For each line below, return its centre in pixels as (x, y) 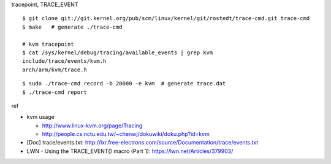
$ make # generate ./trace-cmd (72, 27)
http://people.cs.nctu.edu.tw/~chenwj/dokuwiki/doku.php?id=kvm (126, 134)
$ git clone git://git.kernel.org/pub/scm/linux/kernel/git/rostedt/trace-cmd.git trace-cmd (166, 19)
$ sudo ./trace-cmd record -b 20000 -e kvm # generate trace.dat (124, 84)
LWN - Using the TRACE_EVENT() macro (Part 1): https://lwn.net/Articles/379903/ (130, 151)
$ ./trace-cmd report (55, 92)
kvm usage (41, 117)
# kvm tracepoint (48, 44)
